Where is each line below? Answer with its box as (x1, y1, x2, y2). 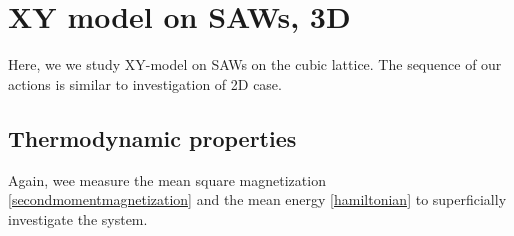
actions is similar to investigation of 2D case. (8, 73, 282, 94)
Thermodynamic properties (8, 122, 297, 153)
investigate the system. (8, 208, 148, 229)
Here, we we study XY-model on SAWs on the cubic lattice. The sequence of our (8, 54, 502, 75)
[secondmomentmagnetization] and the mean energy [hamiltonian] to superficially (8, 189, 507, 210)
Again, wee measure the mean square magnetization (8, 169, 326, 190)
